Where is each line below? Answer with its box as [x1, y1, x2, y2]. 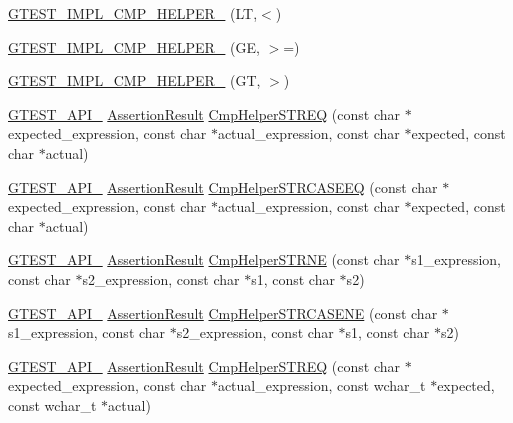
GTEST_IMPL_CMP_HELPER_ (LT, [8, 3, 258, 23]
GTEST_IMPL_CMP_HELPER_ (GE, [8, 36, 260, 57]
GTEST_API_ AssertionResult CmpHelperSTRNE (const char [8, 249, 400, 270]
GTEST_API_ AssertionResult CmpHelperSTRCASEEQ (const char [8, 176, 438, 197]
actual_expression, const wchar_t [217, 375, 426, 396]
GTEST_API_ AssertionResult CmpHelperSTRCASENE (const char [8, 302, 438, 323]
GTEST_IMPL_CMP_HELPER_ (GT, [8, 70, 261, 91]
